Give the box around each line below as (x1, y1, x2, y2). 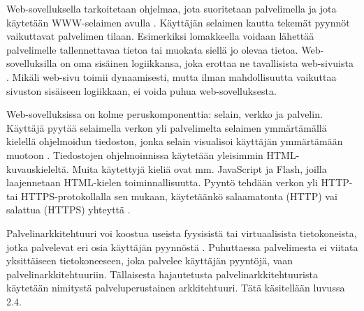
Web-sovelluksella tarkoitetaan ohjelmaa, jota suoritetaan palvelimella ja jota (6, 1, 337, 15)
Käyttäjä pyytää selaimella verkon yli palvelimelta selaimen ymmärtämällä (6, 120, 327, 135)
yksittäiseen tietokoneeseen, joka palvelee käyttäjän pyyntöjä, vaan (6, 253, 293, 268)
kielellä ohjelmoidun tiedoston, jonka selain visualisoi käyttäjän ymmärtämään (6, 134, 343, 149)
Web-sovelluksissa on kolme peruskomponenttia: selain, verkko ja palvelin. (6, 107, 323, 121)
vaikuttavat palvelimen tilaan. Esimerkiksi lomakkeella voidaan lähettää (6, 29, 314, 43)
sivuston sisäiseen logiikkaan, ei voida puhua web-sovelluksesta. (6, 83, 277, 98)
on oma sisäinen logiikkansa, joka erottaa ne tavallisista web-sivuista (60, 56, 354, 70)
